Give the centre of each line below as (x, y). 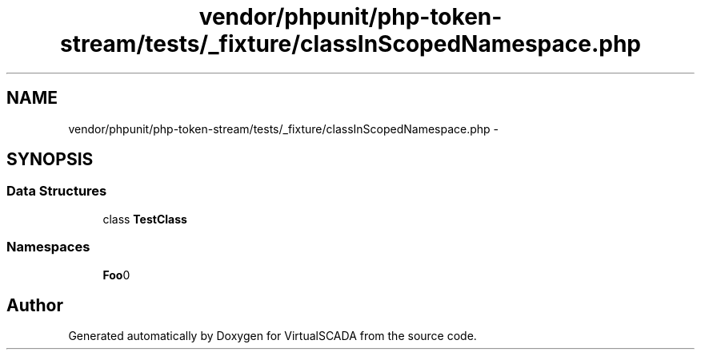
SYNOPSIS (50, 160)
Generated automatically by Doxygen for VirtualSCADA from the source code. (272, 336)
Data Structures (57, 191)
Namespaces (48, 247)
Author (35, 305)
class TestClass (145, 219)
